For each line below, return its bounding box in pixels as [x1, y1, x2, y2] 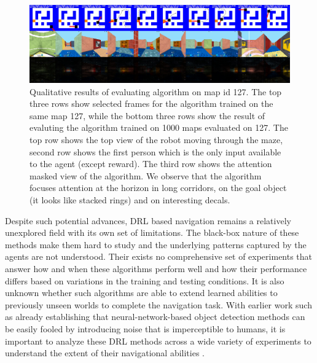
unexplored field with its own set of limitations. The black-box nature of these [5, 226, 299, 239]
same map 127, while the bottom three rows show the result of [29, 109, 265, 122]
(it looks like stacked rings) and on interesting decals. [29, 193, 230, 206]
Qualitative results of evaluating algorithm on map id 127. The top [29, 85, 282, 98]
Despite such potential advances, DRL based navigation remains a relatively [5, 214, 291, 227]
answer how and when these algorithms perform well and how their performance [5, 262, 307, 275]
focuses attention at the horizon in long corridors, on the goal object [29, 181, 287, 194]
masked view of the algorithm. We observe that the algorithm [29, 169, 262, 182]
